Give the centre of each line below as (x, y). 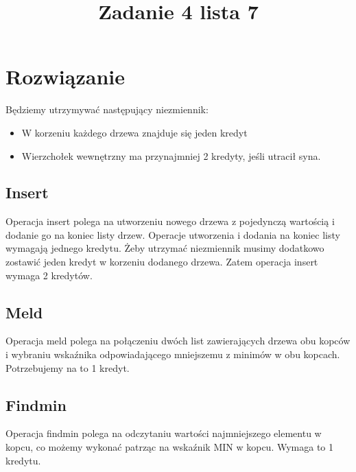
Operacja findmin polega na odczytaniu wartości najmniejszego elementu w (164, 433)
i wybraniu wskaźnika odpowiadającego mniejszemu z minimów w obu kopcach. (173, 354)
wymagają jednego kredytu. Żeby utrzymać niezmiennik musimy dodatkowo (165, 248)
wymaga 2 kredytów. (49, 275)
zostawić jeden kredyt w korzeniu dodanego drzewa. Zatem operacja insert (162, 262)
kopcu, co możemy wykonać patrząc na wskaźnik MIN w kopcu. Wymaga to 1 (170, 447)
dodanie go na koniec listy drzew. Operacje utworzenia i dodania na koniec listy (173, 234)
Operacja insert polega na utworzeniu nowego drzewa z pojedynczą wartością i (170, 221)
